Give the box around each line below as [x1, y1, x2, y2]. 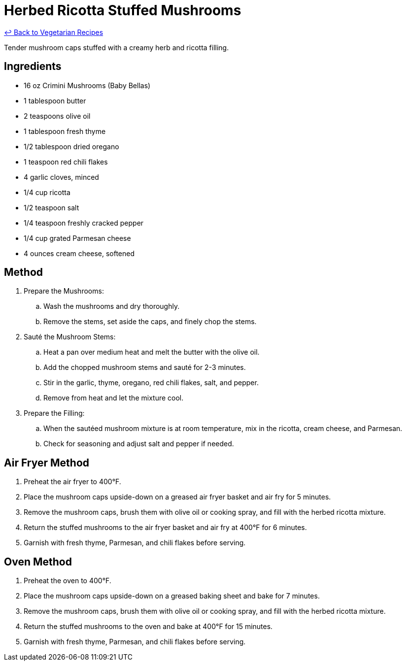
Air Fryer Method [4, 456, 90, 469]
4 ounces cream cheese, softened [24, 249, 135, 258]
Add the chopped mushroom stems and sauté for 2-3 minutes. [43, 363, 246, 372]
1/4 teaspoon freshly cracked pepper [24, 218, 144, 227]
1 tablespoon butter [24, 96, 86, 105]
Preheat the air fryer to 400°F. [24, 477, 121, 486]
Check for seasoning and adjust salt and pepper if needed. [43, 439, 234, 448]
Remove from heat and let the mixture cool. [43, 394, 184, 402]
